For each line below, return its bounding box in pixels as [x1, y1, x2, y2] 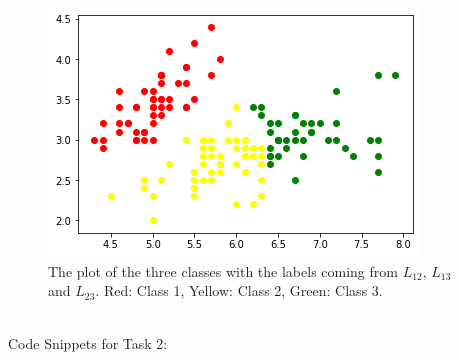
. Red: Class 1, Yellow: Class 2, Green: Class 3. [95, 280, 383, 301]
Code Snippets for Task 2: [8, 333, 168, 354]
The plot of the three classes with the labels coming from [48, 260, 398, 281]
